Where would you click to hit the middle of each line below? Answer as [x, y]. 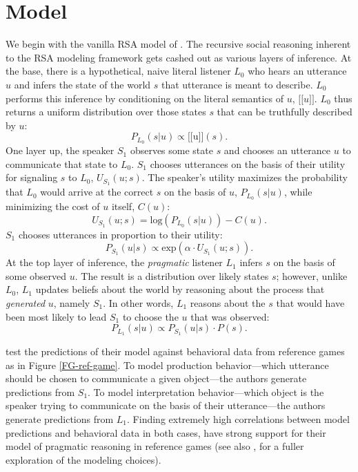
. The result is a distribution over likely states [172, 275]
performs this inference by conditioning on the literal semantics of [145, 98]
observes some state [171, 150]
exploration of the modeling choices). [83, 459]
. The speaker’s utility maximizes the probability [245, 177]
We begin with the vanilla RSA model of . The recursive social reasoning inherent [178, 44]
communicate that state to [62, 163]
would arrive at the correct [97, 192]
